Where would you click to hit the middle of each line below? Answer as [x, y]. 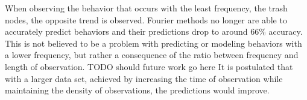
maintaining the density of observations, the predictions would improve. [137, 90]
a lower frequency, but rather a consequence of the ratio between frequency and [152, 55]
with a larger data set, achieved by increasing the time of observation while [144, 78]
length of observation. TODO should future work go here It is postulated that [149, 66]
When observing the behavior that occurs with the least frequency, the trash [146, 8]
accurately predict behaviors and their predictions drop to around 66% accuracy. [154, 31]
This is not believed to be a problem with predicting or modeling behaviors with [153, 43]
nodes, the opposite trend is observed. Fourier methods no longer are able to [146, 19]
